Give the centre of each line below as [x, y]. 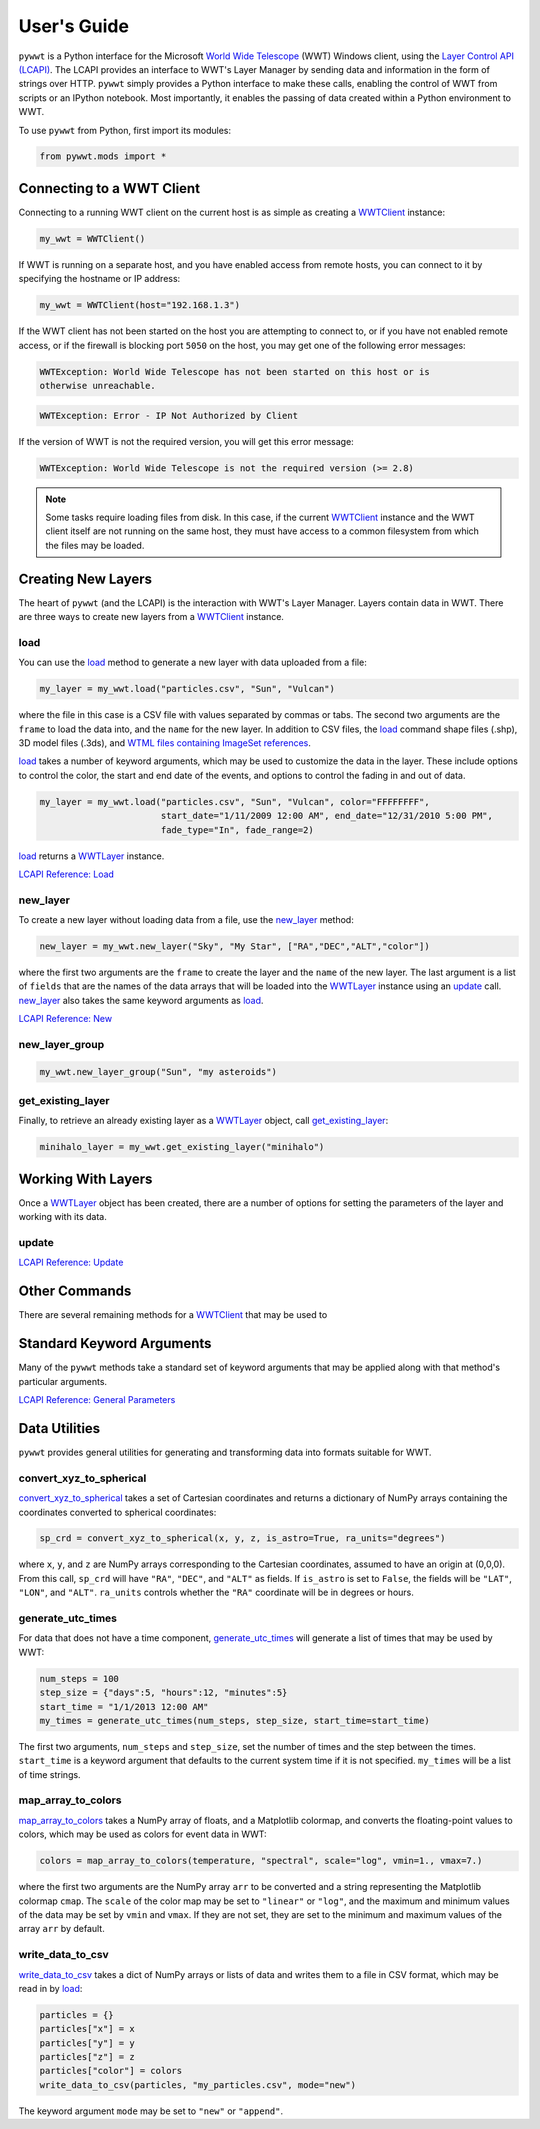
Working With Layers [85, 1178]
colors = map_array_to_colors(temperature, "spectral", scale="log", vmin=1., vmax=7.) [261, 1861]
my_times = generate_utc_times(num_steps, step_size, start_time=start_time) [234, 1720]
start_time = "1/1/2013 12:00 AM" [124, 1706]
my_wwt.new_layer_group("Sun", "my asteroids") [158, 1071]
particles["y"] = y [87, 2043]
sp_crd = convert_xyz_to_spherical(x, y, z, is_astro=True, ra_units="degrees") [242, 1538]
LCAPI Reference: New [65, 1019]
